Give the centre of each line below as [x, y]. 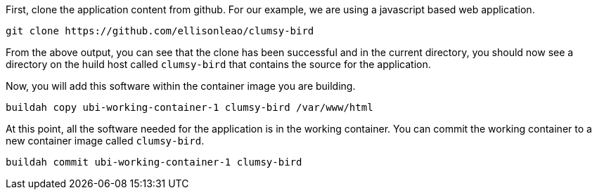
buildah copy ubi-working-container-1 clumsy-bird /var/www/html [190, 107]
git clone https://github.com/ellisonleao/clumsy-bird [160, 31]
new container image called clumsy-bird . [105, 141]
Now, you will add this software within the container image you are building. [181, 86]
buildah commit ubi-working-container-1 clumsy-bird [154, 162]
